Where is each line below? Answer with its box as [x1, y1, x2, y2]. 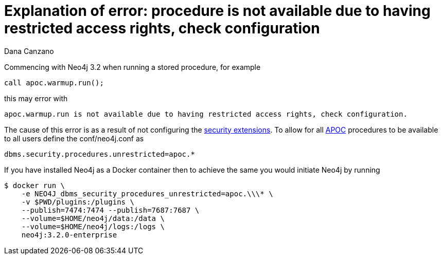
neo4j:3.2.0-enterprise [21, 230, 117, 239]
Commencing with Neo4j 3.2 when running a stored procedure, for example [4, 62, 261, 71]
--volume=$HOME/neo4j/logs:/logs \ [21, 222, 165, 231]
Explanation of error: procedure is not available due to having [4, 2, 431, 20]
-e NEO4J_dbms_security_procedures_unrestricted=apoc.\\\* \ [21, 189, 273, 198]
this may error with [4, 94, 68, 103]
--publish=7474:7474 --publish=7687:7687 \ [21, 206, 200, 214]
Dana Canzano [4, 46, 54, 55]
